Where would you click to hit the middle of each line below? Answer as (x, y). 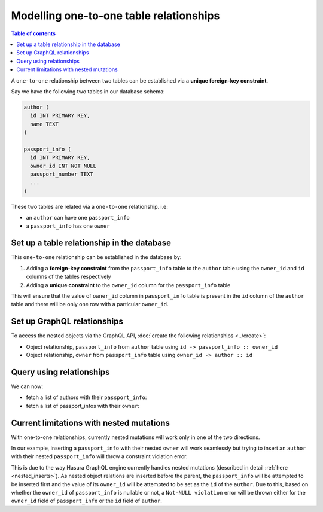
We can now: (27, 386)
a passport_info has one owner (68, 226)
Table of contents (33, 33)
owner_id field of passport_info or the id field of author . (87, 501)
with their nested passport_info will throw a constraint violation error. (99, 456)
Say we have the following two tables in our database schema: (88, 91)
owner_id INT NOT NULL (63, 166)
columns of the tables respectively (68, 277)
